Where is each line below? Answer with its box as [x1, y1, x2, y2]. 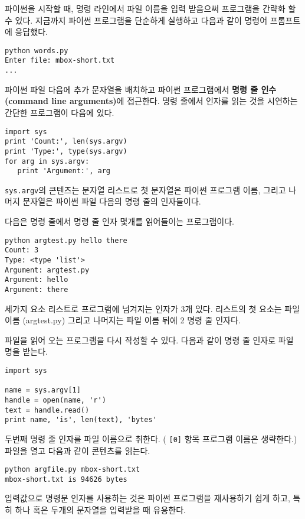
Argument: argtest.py [5, 265, 90, 274]
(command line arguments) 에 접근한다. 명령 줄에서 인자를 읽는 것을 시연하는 [5, 95, 298, 107]
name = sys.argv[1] [5, 386, 81, 395]
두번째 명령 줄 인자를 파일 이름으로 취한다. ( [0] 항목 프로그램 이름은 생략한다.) [5, 432, 297, 445]
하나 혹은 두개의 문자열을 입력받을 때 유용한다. [15, 504, 186, 516]
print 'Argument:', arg [17, 167, 110, 176]
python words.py [5, 46, 68, 55]
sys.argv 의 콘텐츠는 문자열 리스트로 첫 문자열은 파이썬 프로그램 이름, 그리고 [5, 183, 286, 196]
